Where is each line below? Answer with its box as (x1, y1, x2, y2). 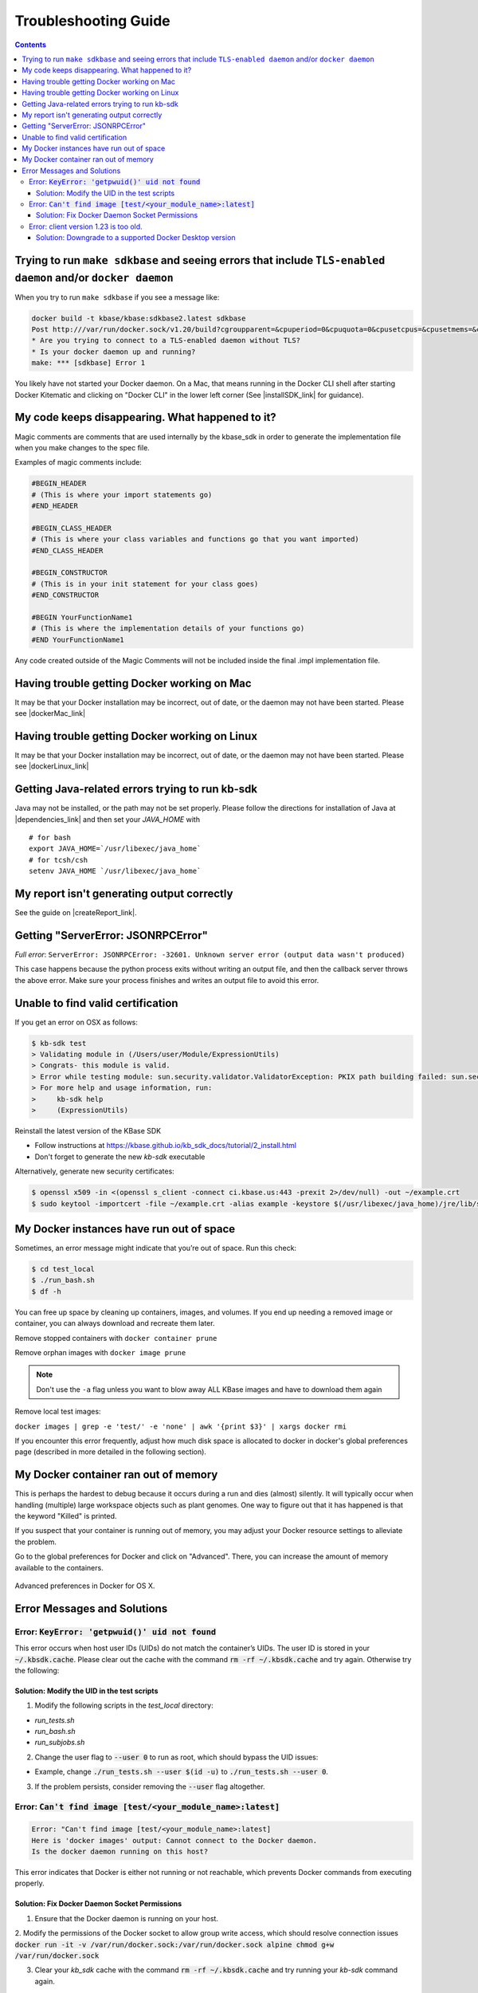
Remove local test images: (14, 1407, 101, 1417)
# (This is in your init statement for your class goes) (31, 579, 259, 588)
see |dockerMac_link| (14, 709, 86, 718)
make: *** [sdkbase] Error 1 (31, 359, 146, 368)
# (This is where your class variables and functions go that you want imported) (31, 535, 360, 544)
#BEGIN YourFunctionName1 (31, 612, 133, 622)
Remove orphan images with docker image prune (14, 1347, 186, 1357)
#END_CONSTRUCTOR (31, 591, 100, 599)
